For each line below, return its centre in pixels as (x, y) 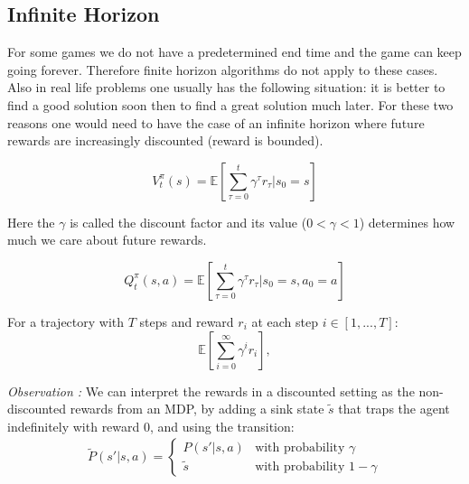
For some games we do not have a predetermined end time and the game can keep (234, 52)
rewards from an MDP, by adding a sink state (197, 409)
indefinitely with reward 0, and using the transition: (151, 426)
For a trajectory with (66, 321)
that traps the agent (394, 409)
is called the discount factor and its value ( (188, 222)
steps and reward (187, 321)
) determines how (407, 222)
